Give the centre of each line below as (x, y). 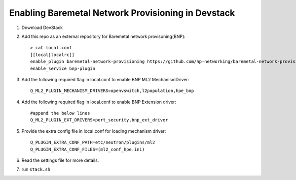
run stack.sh (36, 169)
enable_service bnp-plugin (63, 68)
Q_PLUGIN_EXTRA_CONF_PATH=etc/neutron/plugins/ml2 (93, 142)
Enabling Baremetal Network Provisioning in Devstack (122, 13)
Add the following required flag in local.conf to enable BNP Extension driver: (99, 102)
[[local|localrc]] (53, 55)
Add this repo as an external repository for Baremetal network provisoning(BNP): (104, 36)
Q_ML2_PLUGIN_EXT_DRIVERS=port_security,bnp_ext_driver (99, 120)
